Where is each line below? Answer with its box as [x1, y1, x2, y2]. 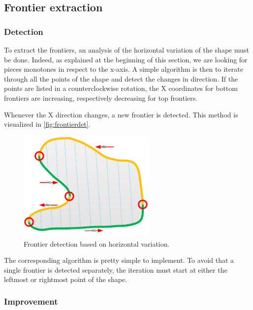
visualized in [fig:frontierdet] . [4, 119, 91, 129]
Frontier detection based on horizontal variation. [24, 238, 170, 249]
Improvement [4, 295, 58, 307]
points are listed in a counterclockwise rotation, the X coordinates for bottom [4, 83, 238, 93]
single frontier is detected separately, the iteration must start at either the [4, 264, 227, 275]
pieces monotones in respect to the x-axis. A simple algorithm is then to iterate [4, 64, 243, 74]
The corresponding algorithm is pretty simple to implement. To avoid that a [4, 255, 234, 265]
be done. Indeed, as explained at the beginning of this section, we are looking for [4, 54, 248, 64]
